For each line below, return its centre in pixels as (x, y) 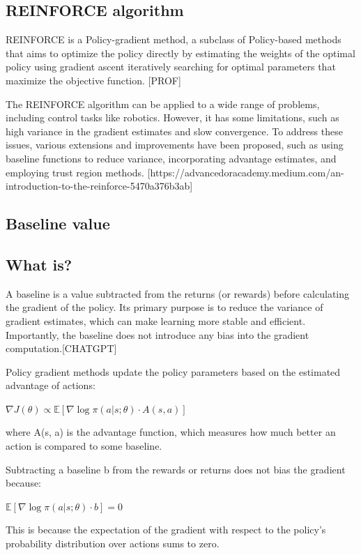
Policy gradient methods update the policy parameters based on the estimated (173, 371)
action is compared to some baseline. (84, 446)
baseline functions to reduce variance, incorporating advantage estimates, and (171, 158)
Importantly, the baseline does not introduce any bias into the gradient (158, 334)
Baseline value (58, 223)
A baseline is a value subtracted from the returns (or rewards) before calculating (178, 293)
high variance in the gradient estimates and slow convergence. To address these (174, 131)
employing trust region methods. (75, 172)
